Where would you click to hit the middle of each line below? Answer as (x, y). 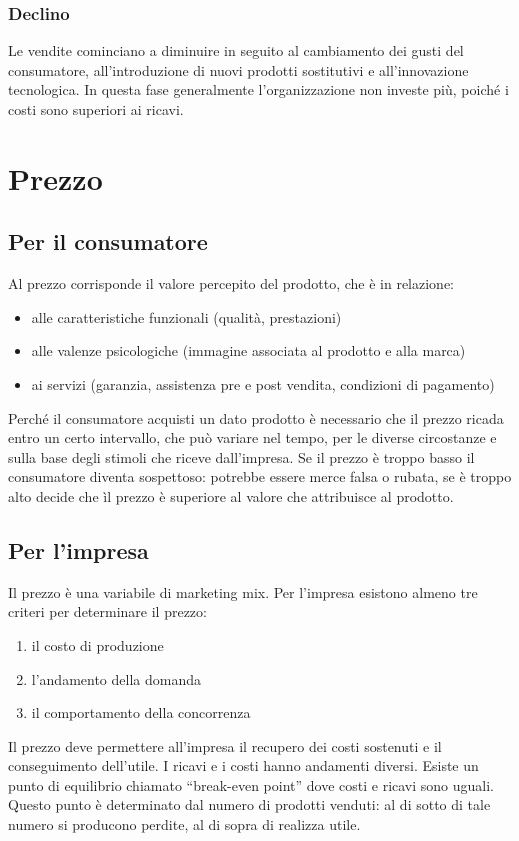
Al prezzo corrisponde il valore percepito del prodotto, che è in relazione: (231, 283)
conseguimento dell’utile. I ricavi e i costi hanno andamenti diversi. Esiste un (243, 765)
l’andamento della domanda (116, 678)
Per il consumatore (108, 241)
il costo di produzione (97, 644)
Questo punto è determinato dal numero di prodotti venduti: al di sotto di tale (249, 804)
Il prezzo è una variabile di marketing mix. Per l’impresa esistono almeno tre (243, 591)
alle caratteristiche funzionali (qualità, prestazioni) (186, 316)
